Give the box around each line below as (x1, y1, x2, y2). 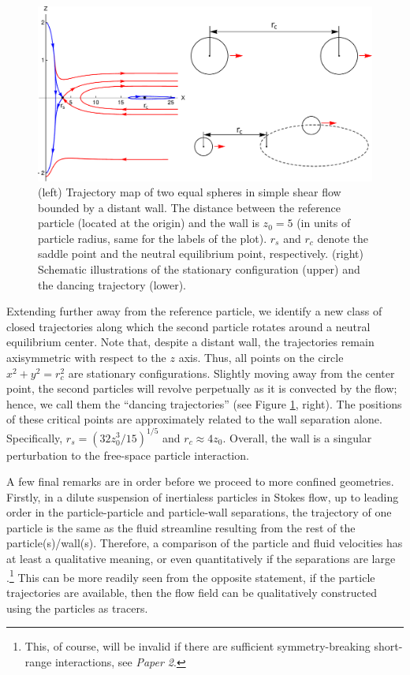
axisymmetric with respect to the (6, 349, 166, 366)
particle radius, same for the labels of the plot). (38, 229, 267, 246)
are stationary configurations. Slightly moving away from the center (68, 364, 395, 381)
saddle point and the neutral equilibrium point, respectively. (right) (38, 245, 363, 262)
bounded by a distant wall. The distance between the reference (38, 199, 341, 215)
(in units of (296, 214, 351, 231)
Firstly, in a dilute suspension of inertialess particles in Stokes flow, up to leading (6, 488, 399, 505)
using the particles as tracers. (6, 599, 148, 616)
